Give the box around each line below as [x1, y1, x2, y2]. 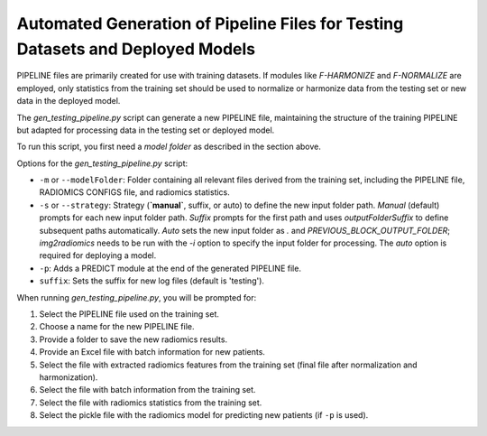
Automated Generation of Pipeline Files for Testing [16, 14, 404, 33]
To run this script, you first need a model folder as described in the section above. [16, 141, 322, 153]
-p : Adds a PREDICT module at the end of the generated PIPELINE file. [39, 263, 302, 274]
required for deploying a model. [39, 250, 157, 261]
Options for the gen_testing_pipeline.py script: [16, 158, 188, 169]
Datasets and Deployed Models [16, 39, 256, 59]
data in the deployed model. [16, 96, 121, 107]
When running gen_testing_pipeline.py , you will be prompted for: [16, 292, 257, 302]
